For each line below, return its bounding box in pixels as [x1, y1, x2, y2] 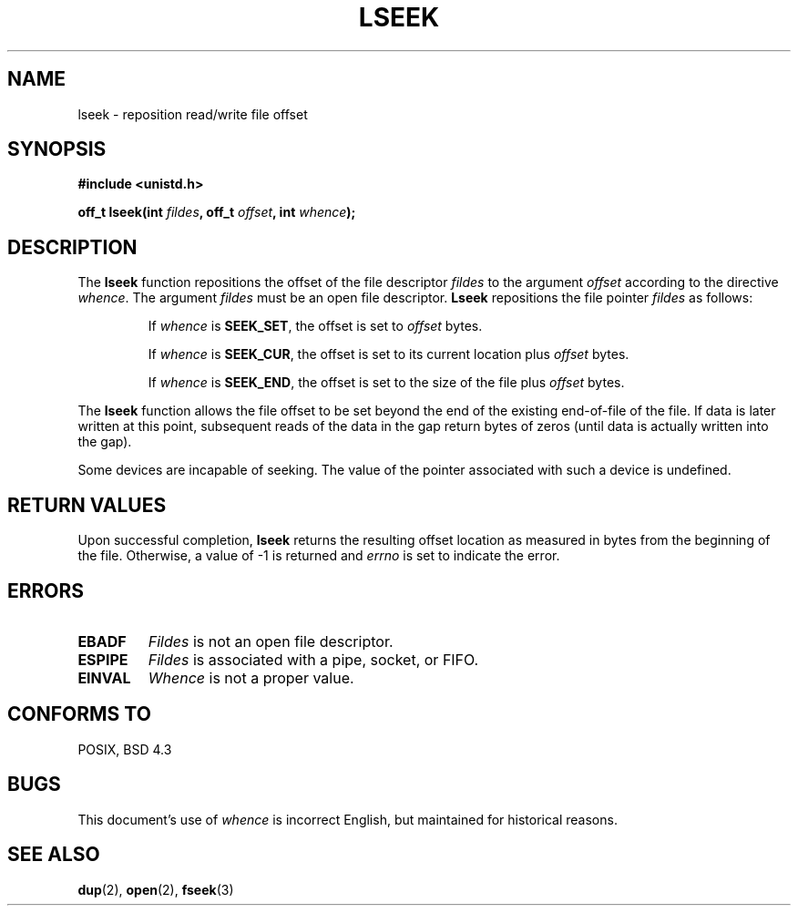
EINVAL [77, 668, 131, 687]
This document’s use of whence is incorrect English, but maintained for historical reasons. [77, 811, 618, 827]
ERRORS [7, 579, 85, 602]
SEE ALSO [7, 843, 100, 867]
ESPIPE [77, 650, 128, 669]
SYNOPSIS [7, 138, 107, 161]
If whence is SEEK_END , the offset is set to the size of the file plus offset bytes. [148, 374, 625, 391]
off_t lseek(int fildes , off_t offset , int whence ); [77, 204, 356, 221]
